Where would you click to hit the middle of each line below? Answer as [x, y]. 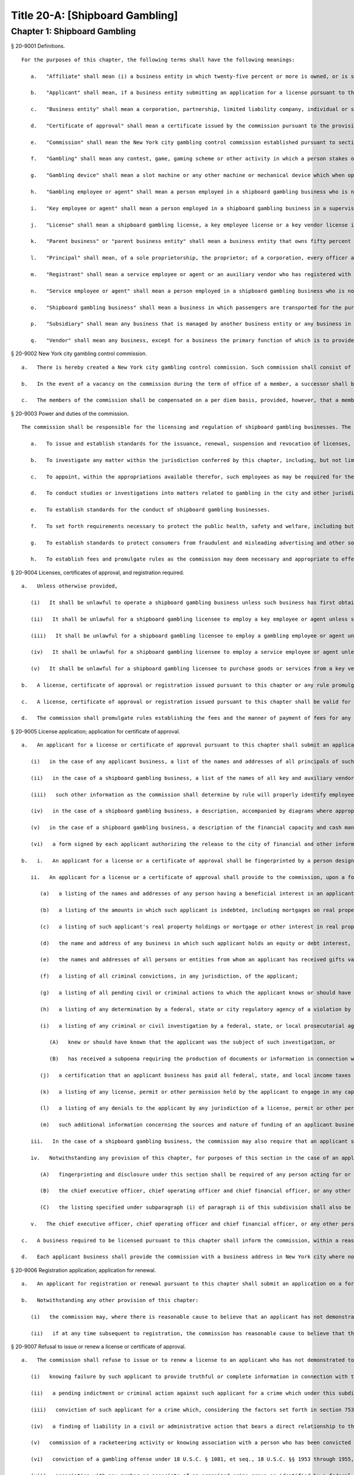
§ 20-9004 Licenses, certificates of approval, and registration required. [98, 572]
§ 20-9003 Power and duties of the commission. [70, 414]
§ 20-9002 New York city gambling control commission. [79, 353]
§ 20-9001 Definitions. [38, 46]
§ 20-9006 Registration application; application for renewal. [83, 1270]
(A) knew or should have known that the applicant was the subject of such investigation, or [192, 1042]
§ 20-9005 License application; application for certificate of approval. [96, 731]
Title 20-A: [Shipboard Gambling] [94, 15]
